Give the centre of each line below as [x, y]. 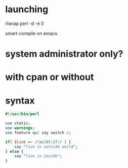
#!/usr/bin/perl [22, 114]
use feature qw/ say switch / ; [38, 133]
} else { [14, 151]
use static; [18, 123]
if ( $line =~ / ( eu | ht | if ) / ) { [38, 142]
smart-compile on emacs [31, 33]
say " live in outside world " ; [46, 147]
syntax [20, 101]
